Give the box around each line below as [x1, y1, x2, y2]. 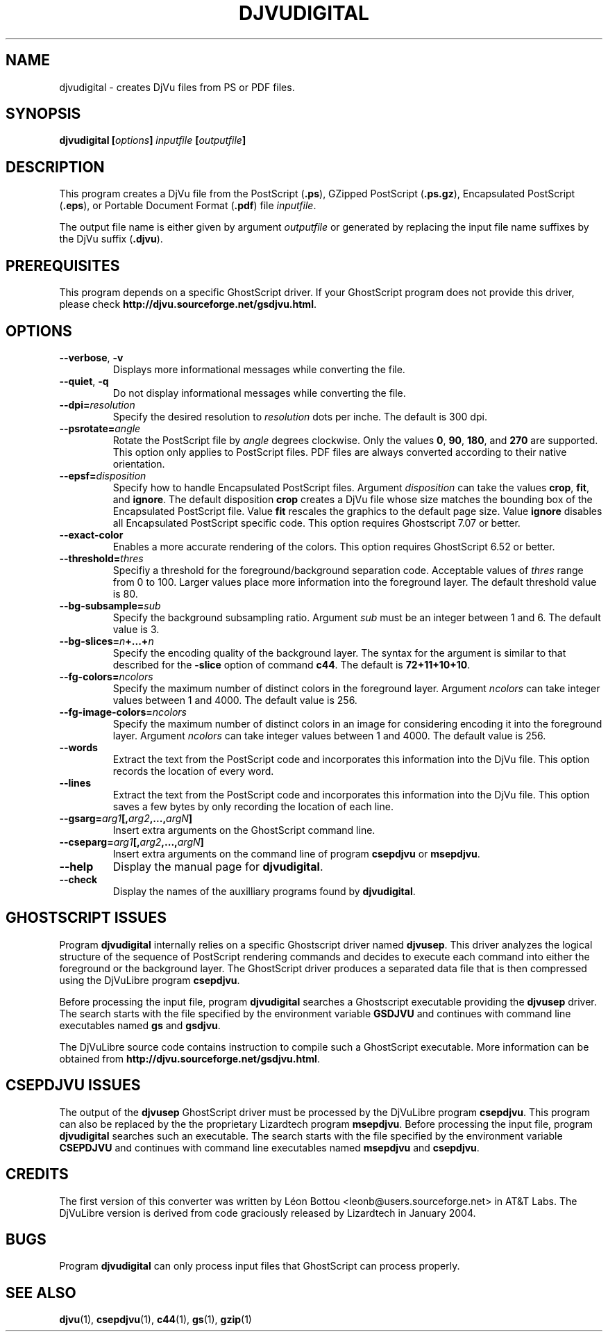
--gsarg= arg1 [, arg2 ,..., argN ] [59, 812, 193, 824]
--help [59, 859, 94, 873]
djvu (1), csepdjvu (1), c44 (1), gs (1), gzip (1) [59, 1313, 252, 1326]
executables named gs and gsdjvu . [59, 1019, 221, 1031]
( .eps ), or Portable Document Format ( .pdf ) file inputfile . [59, 199, 316, 212]
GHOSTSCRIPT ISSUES [6, 909, 167, 927]
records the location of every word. [112, 764, 274, 777]
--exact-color [59, 528, 124, 541]
